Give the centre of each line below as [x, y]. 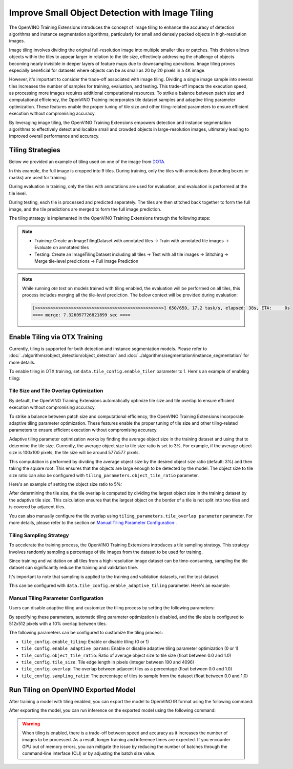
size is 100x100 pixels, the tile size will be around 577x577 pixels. [74, 453]
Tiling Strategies [35, 150]
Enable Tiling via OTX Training [56, 337]
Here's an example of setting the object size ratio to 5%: [65, 484]
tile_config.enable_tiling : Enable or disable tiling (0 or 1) [85, 642]
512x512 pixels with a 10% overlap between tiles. [58, 624]
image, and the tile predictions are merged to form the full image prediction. [85, 209]
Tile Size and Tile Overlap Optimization [56, 391]
